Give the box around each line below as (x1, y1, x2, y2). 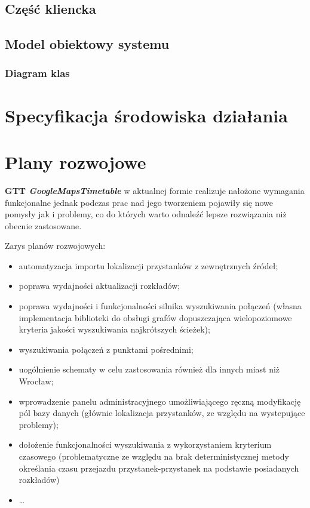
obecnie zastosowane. (5, 219, 82, 232)
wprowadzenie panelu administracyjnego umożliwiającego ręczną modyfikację (19, 395, 301, 407)
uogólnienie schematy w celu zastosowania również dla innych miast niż (19, 363, 280, 375)
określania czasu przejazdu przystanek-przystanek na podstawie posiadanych (19, 461, 299, 474)
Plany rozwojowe (5, 149, 146, 174)
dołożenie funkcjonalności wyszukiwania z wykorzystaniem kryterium (19, 438, 272, 451)
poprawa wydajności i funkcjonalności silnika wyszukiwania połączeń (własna (19, 300, 302, 312)
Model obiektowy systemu (5, 35, 170, 53)
